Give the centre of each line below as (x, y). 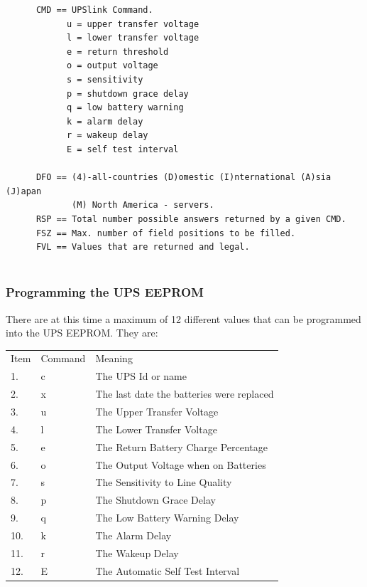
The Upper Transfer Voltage (157, 411)
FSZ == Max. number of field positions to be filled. (166, 233)
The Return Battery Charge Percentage (181, 446)
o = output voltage (112, 66)
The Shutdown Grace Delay (155, 500)
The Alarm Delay (133, 535)
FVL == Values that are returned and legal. (143, 247)
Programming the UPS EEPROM (105, 292)
